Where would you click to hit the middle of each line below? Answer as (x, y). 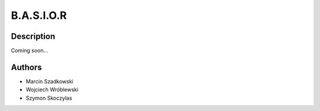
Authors (26, 67)
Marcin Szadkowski (49, 81)
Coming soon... (30, 51)
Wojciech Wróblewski (52, 90)
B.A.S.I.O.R (39, 15)
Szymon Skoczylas (49, 98)
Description (33, 36)
